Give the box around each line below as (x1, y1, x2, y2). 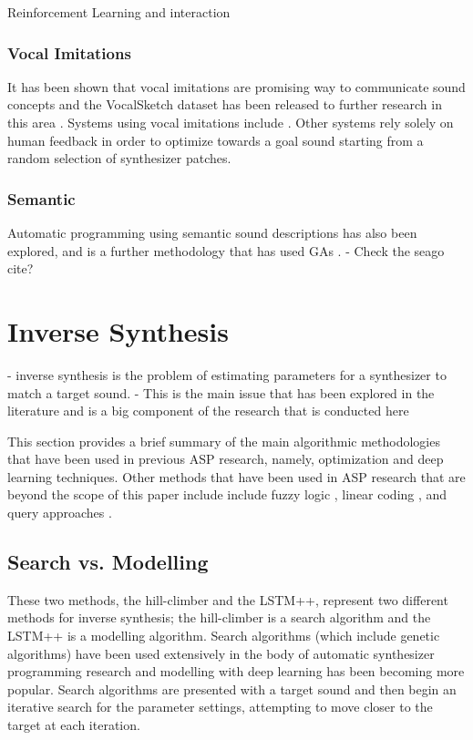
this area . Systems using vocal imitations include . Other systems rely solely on (7, 113, 454, 131)
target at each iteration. (7, 715, 140, 735)
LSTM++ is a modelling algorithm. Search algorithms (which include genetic (7, 626, 440, 645)
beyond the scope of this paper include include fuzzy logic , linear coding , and (7, 485, 447, 504)
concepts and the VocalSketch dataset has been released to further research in (7, 95, 442, 114)
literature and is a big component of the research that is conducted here (7, 401, 409, 420)
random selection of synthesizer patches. (7, 149, 231, 168)
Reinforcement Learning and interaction (7, 3, 231, 21)
